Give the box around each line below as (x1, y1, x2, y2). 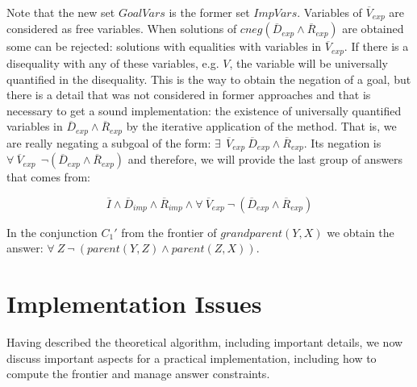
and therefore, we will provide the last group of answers (127, 151, 403, 168)
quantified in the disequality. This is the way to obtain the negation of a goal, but (6, 70, 411, 87)
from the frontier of (121, 223, 217, 240)
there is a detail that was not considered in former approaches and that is (6, 86, 371, 103)
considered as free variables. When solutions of (6, 20, 237, 37)
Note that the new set (6, 4, 115, 20)
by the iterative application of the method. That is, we (126, 118, 397, 135)
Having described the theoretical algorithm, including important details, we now (6, 334, 403, 351)
